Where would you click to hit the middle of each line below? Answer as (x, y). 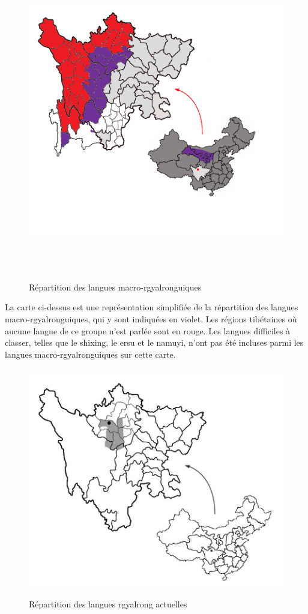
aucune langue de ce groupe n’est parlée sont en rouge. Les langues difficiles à (148, 330)
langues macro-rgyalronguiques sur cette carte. (90, 354)
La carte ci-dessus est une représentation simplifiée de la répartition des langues (152, 307)
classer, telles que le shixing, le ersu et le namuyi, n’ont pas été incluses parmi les (154, 342)
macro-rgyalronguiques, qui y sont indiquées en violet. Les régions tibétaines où (151, 318)
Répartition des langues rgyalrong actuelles (108, 603)
